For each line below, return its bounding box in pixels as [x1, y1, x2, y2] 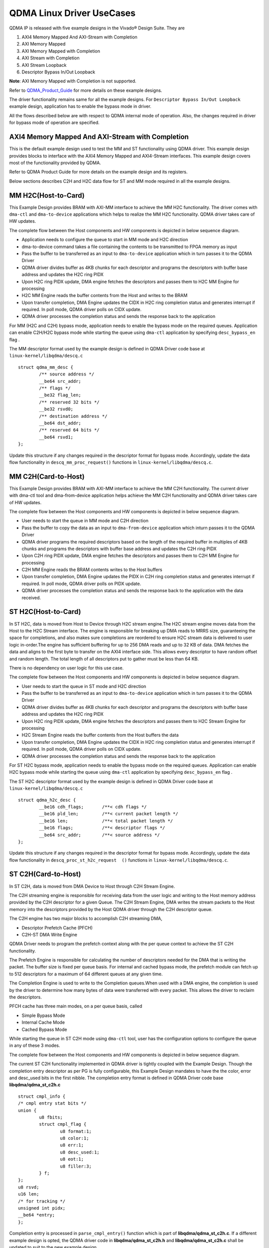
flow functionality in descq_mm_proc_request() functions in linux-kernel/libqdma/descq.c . [9, 459, 213, 465]
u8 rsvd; [18, 1184, 39, 1190]
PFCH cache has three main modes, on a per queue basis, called [9, 1003, 142, 1009]
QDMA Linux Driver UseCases [9, 7, 135, 18]
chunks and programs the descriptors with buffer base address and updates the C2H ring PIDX [21, 546, 217, 552]
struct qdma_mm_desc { [18, 364, 74, 370]
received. [21, 595, 41, 601]
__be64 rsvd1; [39, 434, 74, 440]
